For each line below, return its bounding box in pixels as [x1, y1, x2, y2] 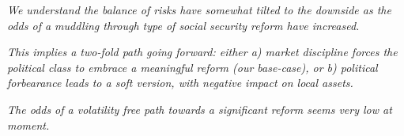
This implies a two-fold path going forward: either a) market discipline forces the [7, 43, 398, 60]
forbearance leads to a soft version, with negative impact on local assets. [7, 74, 353, 91]
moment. [7, 116, 50, 133]
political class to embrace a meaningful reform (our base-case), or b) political [7, 59, 378, 75]
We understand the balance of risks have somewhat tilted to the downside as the [7, 2, 391, 17]
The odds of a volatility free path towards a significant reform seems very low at [7, 100, 392, 117]
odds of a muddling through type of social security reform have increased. [7, 17, 360, 33]
